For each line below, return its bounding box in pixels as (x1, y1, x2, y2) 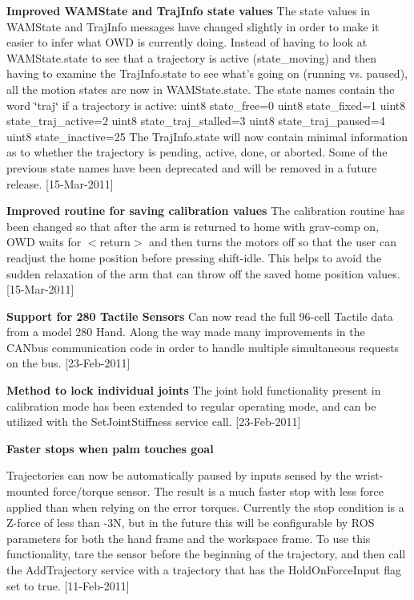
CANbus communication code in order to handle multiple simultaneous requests (6, 339, 400, 355)
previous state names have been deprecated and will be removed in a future (6, 159, 377, 176)
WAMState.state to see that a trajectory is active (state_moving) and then (6, 49, 376, 66)
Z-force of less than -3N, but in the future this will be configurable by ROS (6, 514, 375, 531)
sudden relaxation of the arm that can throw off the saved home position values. (6, 265, 400, 282)
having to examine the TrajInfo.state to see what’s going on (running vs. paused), (6, 65, 408, 82)
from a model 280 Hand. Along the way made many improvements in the (6, 323, 365, 340)
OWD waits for (6, 233, 82, 250)
